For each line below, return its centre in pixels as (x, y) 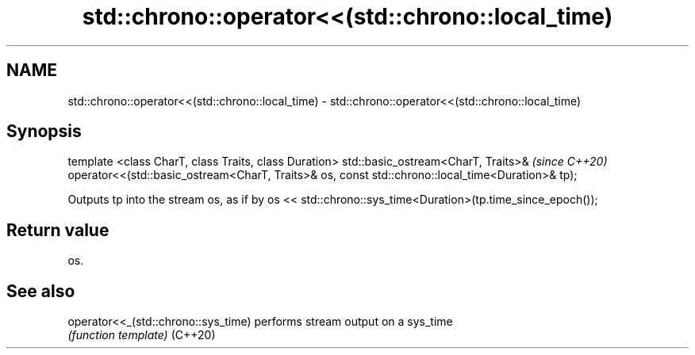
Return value (58, 230)
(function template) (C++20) (142, 335)
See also (41, 291)
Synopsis (44, 132)
